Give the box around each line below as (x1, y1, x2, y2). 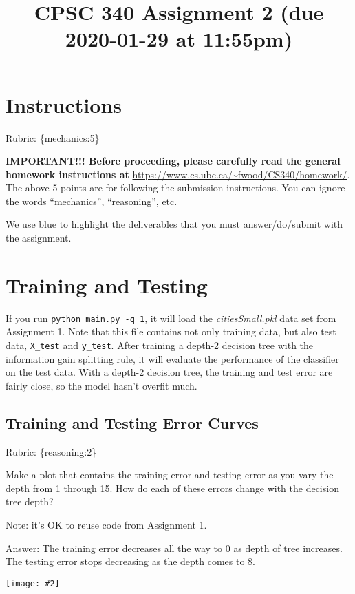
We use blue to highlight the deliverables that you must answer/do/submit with (6, 217, 343, 231)
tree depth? (6, 494, 54, 509)
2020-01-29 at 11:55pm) (65, 25, 293, 53)
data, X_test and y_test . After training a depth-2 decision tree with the (6, 338, 314, 352)
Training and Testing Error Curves (6, 412, 259, 433)
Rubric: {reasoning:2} (6, 444, 97, 458)
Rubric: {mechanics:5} (6, 130, 100, 145)
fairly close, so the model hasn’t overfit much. (6, 378, 197, 392)
